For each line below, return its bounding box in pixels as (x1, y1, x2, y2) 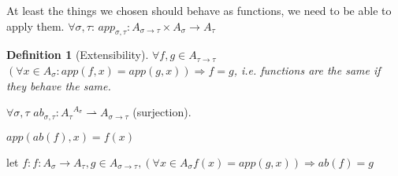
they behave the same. (6, 77, 111, 93)
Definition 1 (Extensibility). (6, 46, 149, 63)
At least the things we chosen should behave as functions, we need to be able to (6, 2, 392, 18)
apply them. (6, 17, 65, 34)
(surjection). (132, 104, 192, 120)
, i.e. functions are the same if (233, 61, 381, 78)
